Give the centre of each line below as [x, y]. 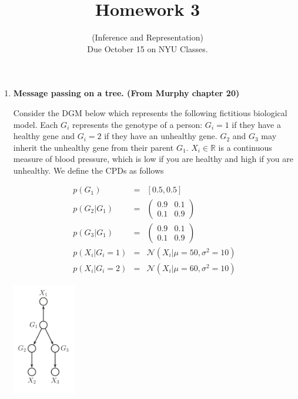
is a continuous [245, 147]
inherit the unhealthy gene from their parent [93, 147]
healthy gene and [44, 136]
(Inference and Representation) [148, 37]
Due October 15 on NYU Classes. [148, 48]
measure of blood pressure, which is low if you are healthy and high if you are [153, 159]
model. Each [36, 124]
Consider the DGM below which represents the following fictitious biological [150, 112]
